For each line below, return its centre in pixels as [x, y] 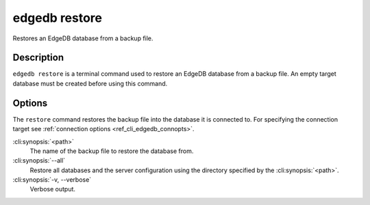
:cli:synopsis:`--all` [39, 161]
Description [38, 58]
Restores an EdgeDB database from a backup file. [83, 38]
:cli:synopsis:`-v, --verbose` [52, 180]
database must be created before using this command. [90, 83]
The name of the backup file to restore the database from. [112, 151]
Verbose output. [52, 189]
